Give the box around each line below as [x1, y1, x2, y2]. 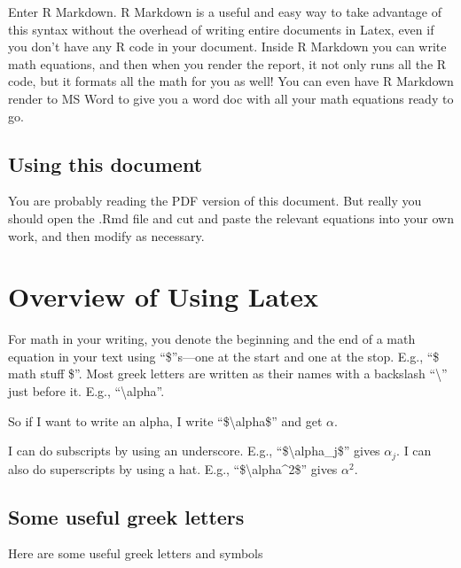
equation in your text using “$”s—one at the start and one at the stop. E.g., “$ [8, 346, 440, 365]
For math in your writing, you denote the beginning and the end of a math [8, 330, 416, 348]
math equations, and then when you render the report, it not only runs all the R [8, 54, 447, 73]
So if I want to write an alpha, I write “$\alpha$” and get [8, 411, 323, 430]
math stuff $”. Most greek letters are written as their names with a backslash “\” [8, 364, 448, 383]
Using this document [8, 150, 203, 177]
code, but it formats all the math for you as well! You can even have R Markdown [8, 72, 454, 90]
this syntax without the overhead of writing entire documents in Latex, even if [8, 19, 434, 38]
